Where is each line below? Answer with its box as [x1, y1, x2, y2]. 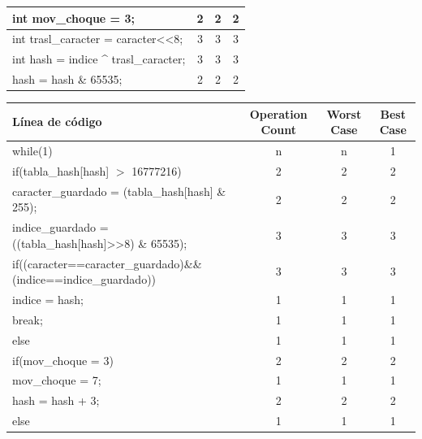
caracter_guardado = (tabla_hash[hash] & [12, 182, 226, 199]
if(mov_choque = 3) [12, 351, 114, 368]
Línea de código [12, 113, 102, 130]
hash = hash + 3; [12, 392, 100, 409]
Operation [249, 105, 308, 122]
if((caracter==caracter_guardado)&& [12, 254, 202, 272]
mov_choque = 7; [12, 372, 101, 389]
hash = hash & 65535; [12, 71, 123, 88]
